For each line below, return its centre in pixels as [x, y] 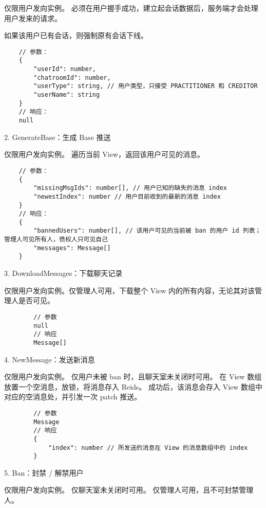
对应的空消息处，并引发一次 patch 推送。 [73, 397]
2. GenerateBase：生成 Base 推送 [58, 137]
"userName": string [67, 95]
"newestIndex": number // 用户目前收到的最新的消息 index [127, 196]
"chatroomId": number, [72, 77]
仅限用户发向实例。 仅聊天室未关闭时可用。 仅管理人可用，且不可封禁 [122, 490]
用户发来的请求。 [33, 18]
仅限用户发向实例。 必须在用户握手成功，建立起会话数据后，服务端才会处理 [131, 8]
